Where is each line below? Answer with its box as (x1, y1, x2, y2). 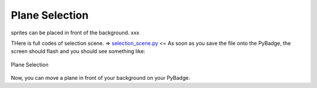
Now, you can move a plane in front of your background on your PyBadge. (11, 75, 190, 82)
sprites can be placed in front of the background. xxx (11, 29, 140, 36)
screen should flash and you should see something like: (11, 48, 146, 55)
